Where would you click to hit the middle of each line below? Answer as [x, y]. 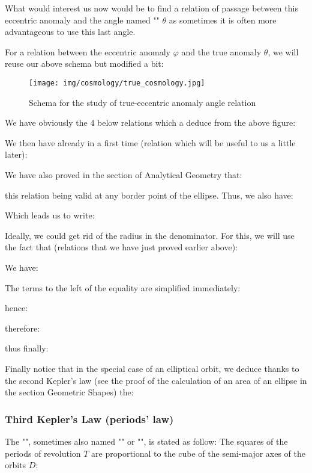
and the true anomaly [221, 51]
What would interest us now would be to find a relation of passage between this [151, 8]
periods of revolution [43, 453]
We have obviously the [46, 122]
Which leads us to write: [50, 215]
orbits [16, 465]
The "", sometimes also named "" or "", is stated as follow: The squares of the [146, 441]
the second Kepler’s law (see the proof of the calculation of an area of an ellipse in [156, 380]
